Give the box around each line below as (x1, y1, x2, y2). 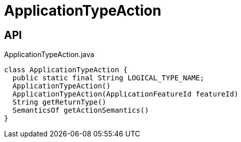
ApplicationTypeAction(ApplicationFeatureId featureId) (12, 90, 238, 99)
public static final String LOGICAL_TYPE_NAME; (12, 74, 205, 82)
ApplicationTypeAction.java (4, 50, 94, 59)
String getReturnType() (12, 98, 107, 107)
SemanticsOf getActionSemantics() (12, 106, 149, 115)
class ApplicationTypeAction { (4, 66, 128, 74)
